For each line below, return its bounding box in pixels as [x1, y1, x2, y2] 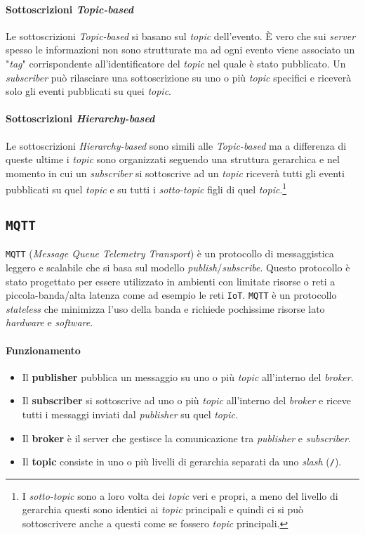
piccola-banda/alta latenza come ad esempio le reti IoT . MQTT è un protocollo [6, 288, 337, 302]
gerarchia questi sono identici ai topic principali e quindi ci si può [22, 502, 304, 517]
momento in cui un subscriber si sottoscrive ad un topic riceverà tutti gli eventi [6, 165, 345, 180]
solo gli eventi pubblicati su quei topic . [6, 84, 171, 98]
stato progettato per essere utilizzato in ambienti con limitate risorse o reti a [6, 273, 336, 288]
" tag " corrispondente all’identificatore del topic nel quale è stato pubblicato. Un [6, 56, 346, 70]
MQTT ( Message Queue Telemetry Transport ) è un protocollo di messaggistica [6, 246, 334, 261]
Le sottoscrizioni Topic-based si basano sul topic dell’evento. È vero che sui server [6, 28, 356, 43]
